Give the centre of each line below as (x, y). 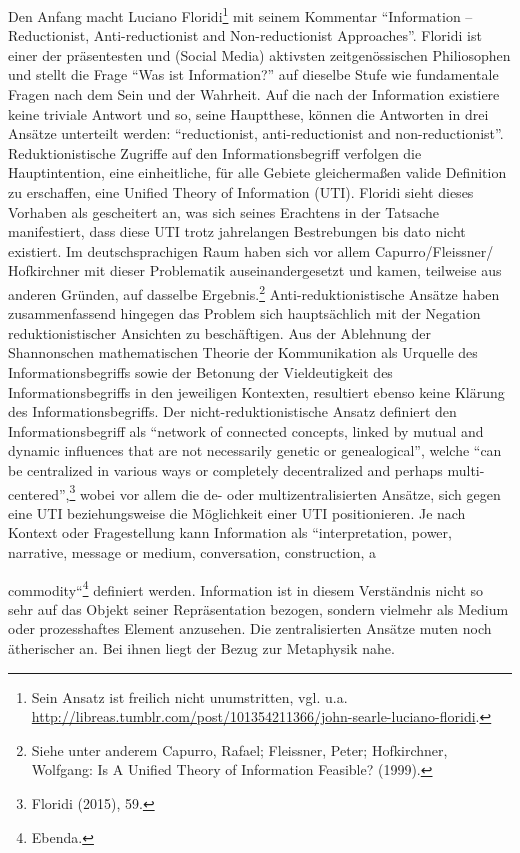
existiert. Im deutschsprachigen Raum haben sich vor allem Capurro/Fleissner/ (251, 250)
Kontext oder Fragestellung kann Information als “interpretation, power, (230, 532)
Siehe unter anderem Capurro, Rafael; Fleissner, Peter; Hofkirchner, (239, 749)
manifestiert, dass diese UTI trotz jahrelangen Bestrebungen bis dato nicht (237, 231)
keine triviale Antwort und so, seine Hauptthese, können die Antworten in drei (248, 113)
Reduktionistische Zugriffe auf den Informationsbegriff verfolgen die (215, 152)
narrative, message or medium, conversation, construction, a (192, 552)
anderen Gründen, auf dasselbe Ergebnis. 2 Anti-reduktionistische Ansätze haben (254, 292)
